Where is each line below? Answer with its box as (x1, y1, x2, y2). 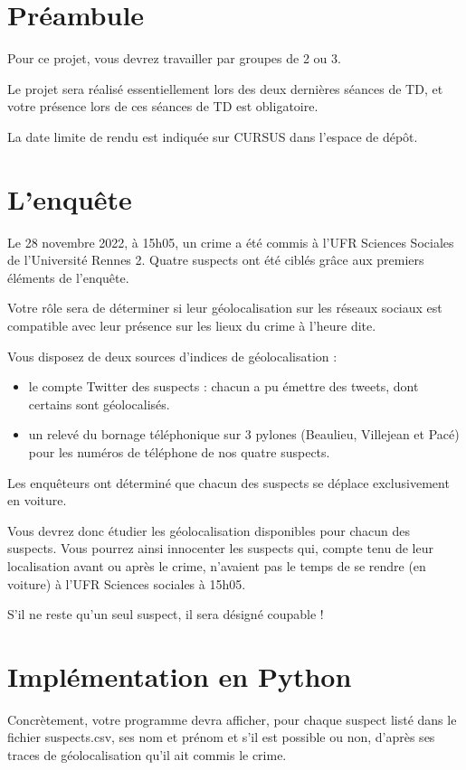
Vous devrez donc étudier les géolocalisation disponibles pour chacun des (7, 521, 411, 540)
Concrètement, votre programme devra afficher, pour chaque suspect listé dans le (7, 709, 457, 728)
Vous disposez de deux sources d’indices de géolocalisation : (7, 346, 338, 365)
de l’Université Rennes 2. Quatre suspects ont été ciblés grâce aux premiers (7, 250, 424, 269)
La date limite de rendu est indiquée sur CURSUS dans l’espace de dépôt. (7, 127, 418, 146)
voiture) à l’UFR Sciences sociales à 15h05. (7, 574, 246, 593)
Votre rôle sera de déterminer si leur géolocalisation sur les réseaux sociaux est (7, 298, 442, 317)
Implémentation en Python (7, 657, 352, 694)
